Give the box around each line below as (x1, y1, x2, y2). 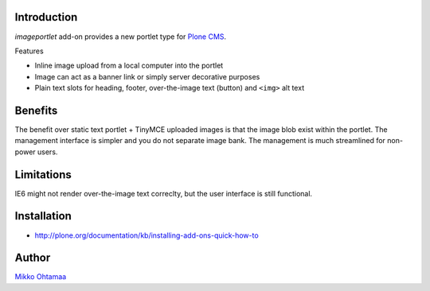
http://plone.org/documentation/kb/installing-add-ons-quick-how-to (34, 231, 259, 240)
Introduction (14, 10, 78, 24)
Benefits (14, 103, 58, 117)
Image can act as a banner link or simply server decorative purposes (34, 72, 260, 81)
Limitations (14, 168, 72, 181)
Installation (14, 209, 72, 223)
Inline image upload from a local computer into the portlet (34, 60, 224, 71)
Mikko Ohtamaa (14, 272, 67, 281)
